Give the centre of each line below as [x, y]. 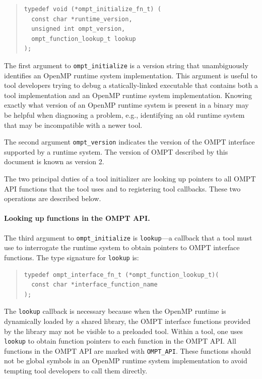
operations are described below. [53, 198]
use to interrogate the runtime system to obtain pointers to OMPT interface [122, 247]
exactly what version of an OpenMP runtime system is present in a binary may [126, 105]
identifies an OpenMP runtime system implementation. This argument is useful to [131, 75]
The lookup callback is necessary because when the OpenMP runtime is [115, 311]
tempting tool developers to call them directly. [76, 371]
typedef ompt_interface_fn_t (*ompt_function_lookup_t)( [121, 275]
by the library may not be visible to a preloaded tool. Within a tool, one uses [124, 331]
